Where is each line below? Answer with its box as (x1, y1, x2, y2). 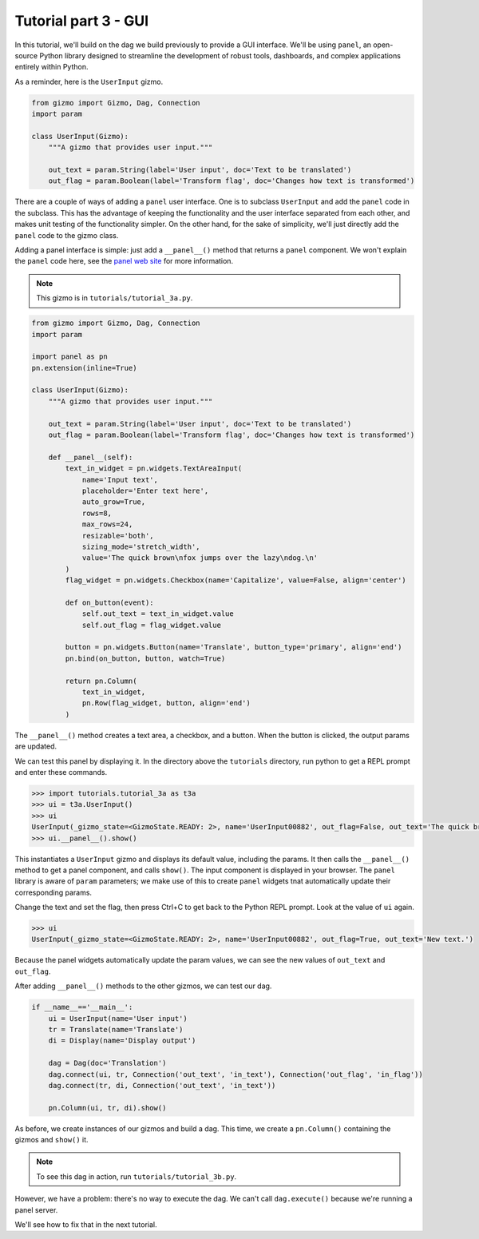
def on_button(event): (65, 598, 155, 607)
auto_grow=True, (81, 498, 146, 506)
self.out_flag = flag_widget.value (81, 620, 221, 629)
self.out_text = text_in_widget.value (81, 610, 235, 618)
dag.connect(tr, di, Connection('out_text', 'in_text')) (48, 1081, 276, 1090)
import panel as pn (31, 352, 108, 361)
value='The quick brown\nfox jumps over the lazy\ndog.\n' (81, 554, 319, 562)
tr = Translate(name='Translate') (48, 1025, 184, 1034)
